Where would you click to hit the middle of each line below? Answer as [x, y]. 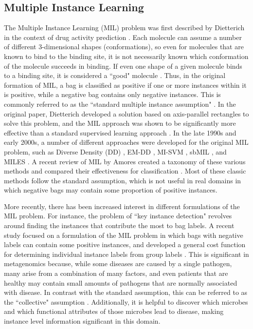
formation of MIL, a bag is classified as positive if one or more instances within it [125, 85]
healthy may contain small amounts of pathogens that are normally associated [121, 282]
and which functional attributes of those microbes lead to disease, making [114, 311]
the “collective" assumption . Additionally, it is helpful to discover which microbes [126, 301]
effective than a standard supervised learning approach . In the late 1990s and [120, 132]
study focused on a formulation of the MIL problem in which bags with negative [124, 235]
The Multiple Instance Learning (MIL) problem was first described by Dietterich [124, 28]
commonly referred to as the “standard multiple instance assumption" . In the [120, 104]
